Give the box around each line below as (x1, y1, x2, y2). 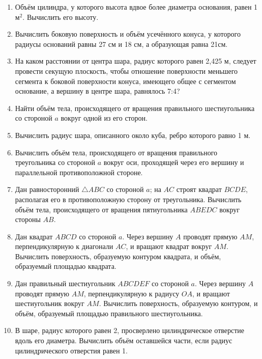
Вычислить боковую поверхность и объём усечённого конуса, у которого (15, 29, 241, 39)
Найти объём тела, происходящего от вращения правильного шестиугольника (15, 102, 255, 113)
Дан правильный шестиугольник (15, 278, 115, 289)
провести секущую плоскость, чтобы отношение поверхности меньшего (15, 65, 238, 76)
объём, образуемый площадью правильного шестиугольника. (15, 308, 203, 318)
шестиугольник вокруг (15, 298, 84, 309)
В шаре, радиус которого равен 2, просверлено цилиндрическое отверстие (15, 325, 245, 336)
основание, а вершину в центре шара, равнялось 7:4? (15, 86, 180, 96)
